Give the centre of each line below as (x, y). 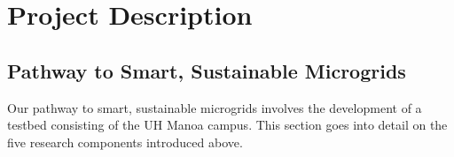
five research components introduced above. (125, 142)
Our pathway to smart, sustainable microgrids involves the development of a (215, 107)
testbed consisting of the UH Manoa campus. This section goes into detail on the (227, 125)
